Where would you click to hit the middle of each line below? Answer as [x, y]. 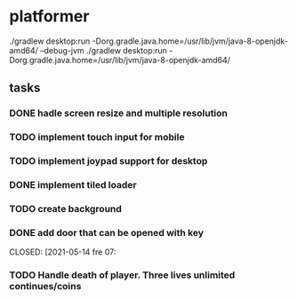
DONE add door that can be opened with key [107, 232]
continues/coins [45, 287]
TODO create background [66, 208]
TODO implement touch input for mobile [97, 137]
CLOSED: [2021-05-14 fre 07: [63, 252]
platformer [49, 16]
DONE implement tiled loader [73, 185]
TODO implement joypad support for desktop [108, 161]
